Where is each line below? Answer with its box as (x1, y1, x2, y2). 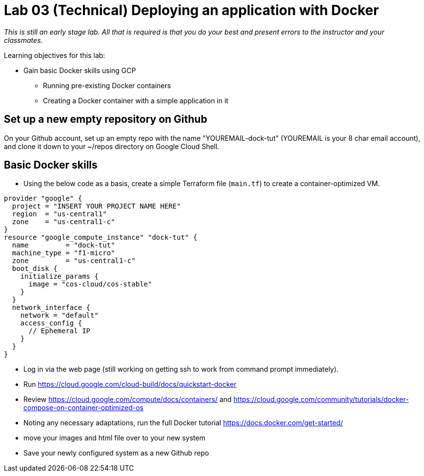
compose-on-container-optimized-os (23, 403, 143, 412)
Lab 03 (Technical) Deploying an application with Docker (4, 2, 379, 19)
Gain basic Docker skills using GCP (23, 66, 136, 75)
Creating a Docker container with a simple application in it (43, 96, 228, 105)
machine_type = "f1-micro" (12, 249, 115, 257)
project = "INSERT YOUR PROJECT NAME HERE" (12, 202, 181, 210)
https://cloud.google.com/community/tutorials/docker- (233, 395, 409, 404)
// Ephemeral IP (28, 327, 91, 335)
